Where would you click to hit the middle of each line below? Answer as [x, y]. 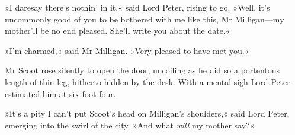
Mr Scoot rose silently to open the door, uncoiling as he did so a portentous [142, 70]
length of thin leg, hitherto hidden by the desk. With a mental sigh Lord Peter [147, 81]
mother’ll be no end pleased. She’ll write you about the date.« [118, 30]
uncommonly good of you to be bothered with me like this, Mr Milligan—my [145, 19]
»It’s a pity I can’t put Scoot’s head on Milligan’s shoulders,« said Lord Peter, [147, 113]
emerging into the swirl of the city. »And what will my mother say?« [130, 125]
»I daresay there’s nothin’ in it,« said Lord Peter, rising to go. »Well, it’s [137, 7]
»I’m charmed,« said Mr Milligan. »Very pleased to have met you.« [127, 50]
